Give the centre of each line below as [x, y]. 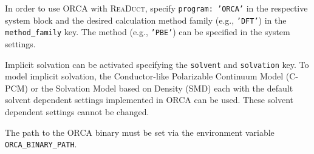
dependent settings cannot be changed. [77, 112]
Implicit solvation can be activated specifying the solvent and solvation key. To [157, 64]
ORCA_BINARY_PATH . [41, 144]
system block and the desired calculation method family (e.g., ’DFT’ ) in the [146, 20]
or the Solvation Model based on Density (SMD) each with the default [162, 88]
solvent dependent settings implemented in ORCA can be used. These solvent [149, 100]
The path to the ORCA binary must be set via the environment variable [140, 132]
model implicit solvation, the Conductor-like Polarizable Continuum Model [144, 76]
